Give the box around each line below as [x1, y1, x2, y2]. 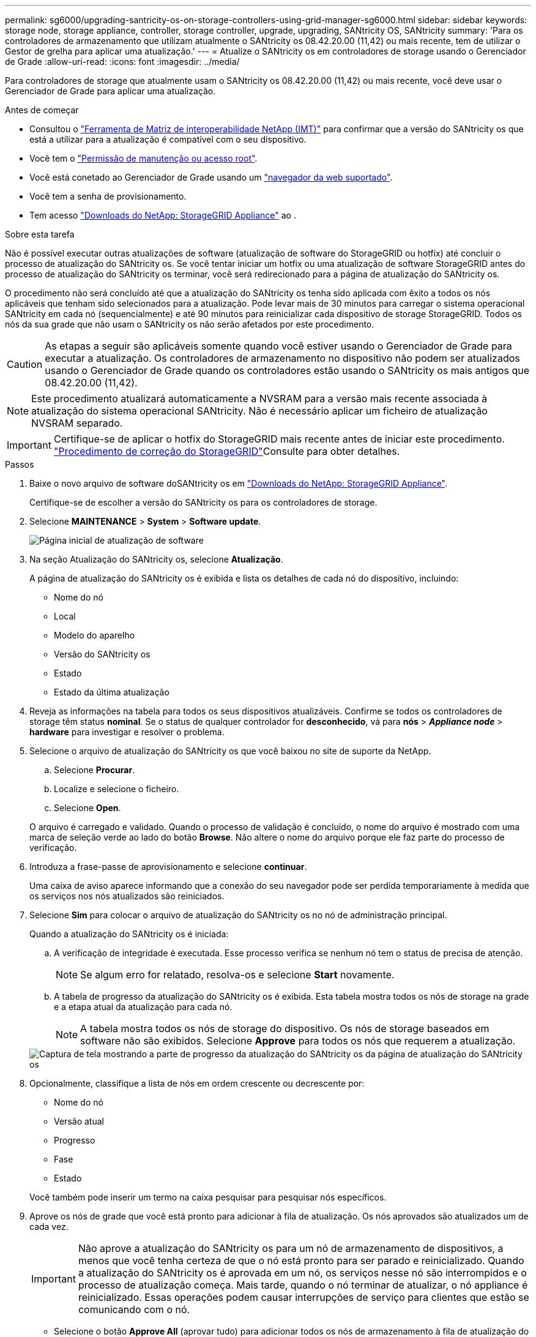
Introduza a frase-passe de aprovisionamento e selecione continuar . [29, 861, 307, 872]
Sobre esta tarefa [5, 229, 75, 239]
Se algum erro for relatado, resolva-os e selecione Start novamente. [80, 968, 395, 981]
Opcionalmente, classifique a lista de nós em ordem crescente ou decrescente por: [29, 1078, 365, 1088]
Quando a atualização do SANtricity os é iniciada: [29, 929, 229, 939]
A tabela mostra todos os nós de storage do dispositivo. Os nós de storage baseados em [80, 1022, 489, 1035]
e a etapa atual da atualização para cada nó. [54, 1002, 233, 1012]
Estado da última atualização [54, 687, 169, 697]
